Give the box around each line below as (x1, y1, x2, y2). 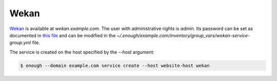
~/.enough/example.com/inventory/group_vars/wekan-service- (116, 32, 250, 38)
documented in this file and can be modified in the (9, 32, 116, 38)
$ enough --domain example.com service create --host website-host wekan (20, 63, 210, 68)
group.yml (9, 40, 31, 46)
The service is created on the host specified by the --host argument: (9, 49, 155, 55)
